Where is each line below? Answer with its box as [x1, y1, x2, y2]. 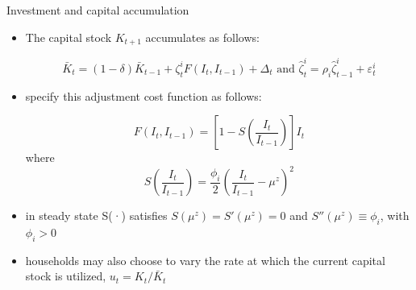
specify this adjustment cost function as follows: [25, 87, 262, 104]
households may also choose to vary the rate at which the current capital [25, 251, 385, 268]
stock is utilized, [25, 267, 106, 284]
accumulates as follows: [145, 28, 260, 45]
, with [380, 207, 410, 224]
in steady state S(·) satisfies [25, 207, 168, 224]
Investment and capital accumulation [6, 2, 189, 18]
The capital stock [25, 28, 112, 45]
